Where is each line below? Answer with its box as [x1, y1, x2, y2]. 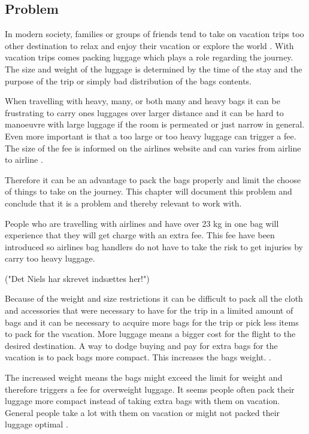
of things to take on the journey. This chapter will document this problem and [5, 185, 292, 198]
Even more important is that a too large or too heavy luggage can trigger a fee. [5, 129, 296, 142]
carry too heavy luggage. [5, 252, 95, 265]
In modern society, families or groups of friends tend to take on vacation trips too [5, 28, 304, 40]
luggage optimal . [5, 418, 68, 430]
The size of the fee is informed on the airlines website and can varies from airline [5, 141, 301, 154]
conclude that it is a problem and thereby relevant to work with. [5, 196, 242, 209]
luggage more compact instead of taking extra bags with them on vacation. [5, 394, 280, 407]
